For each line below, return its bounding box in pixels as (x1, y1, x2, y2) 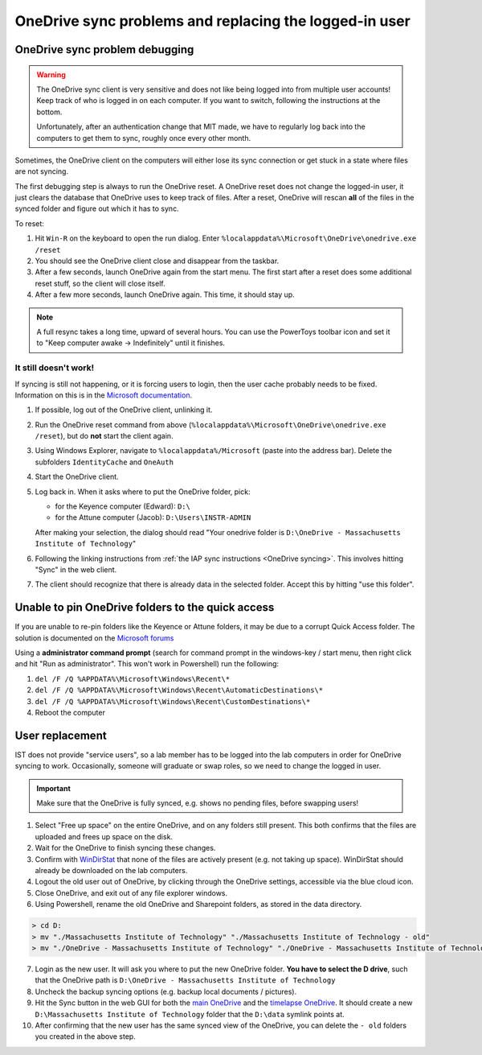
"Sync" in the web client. (35, 564, 117, 575)
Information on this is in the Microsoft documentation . (14, 390, 193, 400)
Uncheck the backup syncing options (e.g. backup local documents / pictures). (35, 987, 297, 996)
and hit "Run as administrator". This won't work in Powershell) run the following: (14, 659, 280, 669)
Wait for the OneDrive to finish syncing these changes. (35, 843, 216, 853)
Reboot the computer (35, 708, 106, 718)
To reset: (14, 218, 44, 229)
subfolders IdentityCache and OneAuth (35, 457, 174, 467)
